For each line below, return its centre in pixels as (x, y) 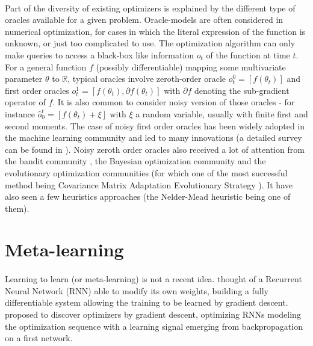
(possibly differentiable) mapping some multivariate (191, 66)
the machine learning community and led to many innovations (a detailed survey (153, 137)
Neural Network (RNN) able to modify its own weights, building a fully (137, 290)
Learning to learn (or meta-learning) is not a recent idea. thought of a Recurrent (153, 279)
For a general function (46, 66)
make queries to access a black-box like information (100, 54)
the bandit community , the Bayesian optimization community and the (135, 161)
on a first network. (39, 338)
